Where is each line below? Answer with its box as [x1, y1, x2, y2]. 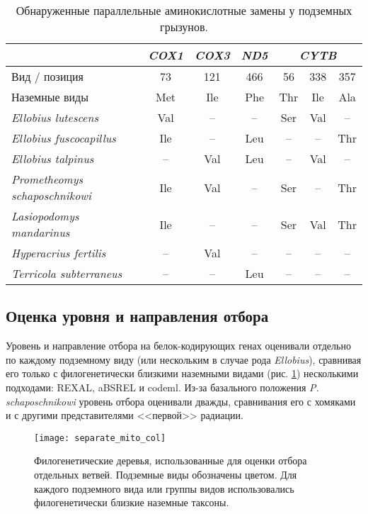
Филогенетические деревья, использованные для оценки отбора [34, 453, 307, 468]
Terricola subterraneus [11, 265, 122, 281]
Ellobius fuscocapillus [11, 130, 116, 146]
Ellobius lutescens [11, 109, 98, 125]
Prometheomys [11, 171, 84, 187]
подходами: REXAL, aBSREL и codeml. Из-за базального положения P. [6, 379, 319, 394]
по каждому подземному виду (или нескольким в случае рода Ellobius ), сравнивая [6, 352, 362, 367]
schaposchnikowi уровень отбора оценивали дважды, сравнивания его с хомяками [6, 393, 356, 408]
